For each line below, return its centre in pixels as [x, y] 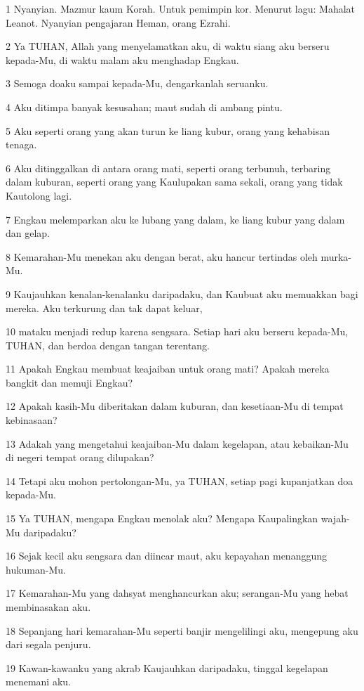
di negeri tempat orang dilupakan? [80, 457]
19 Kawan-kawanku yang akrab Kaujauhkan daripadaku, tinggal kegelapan [167, 667]
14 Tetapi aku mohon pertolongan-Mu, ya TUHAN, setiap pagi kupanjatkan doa [180, 480]
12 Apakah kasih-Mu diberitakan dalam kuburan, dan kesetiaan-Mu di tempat [175, 406]
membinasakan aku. [48, 607]
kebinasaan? [32, 420]
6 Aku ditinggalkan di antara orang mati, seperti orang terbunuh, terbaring [168, 168]
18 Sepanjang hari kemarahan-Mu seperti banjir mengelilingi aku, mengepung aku [182, 630]
